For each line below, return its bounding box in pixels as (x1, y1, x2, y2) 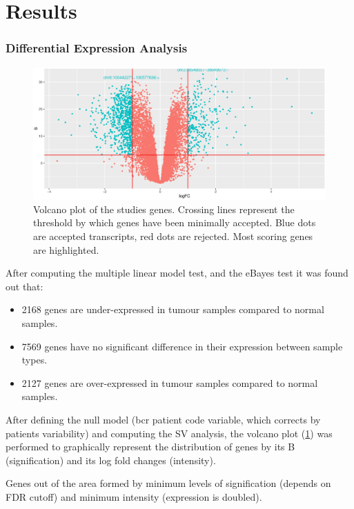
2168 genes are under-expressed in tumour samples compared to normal (21, 302, 324, 317)
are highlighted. (33, 242, 99, 257)
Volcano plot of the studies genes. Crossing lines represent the (33, 201, 295, 216)
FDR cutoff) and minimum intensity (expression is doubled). (6, 489, 262, 503)
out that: (6, 279, 43, 293)
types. (21, 352, 48, 367)
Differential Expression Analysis (6, 39, 188, 57)
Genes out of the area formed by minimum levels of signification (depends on (6, 476, 331, 490)
